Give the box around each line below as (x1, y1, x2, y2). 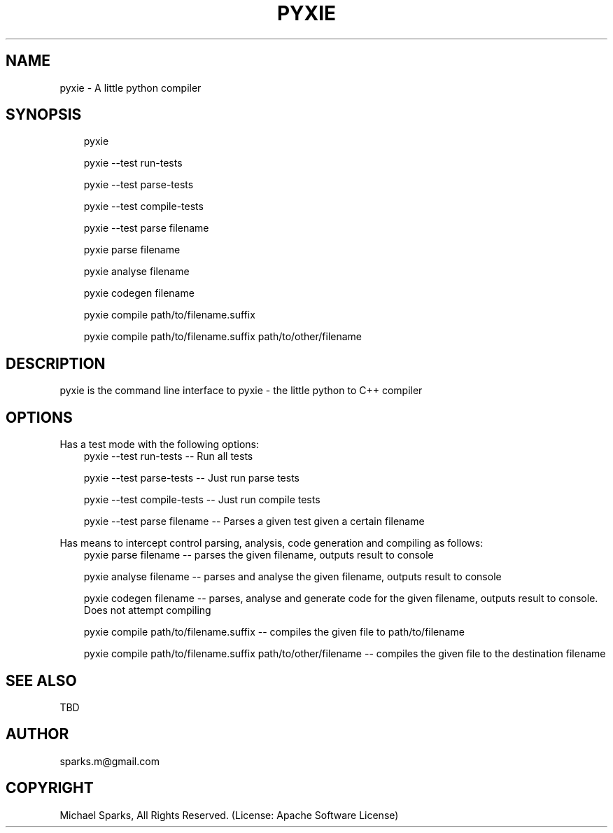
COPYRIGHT (6, 779, 94, 797)
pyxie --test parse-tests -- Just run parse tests (83, 472, 300, 484)
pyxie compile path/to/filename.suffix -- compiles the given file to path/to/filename (83, 626, 465, 638)
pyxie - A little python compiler (59, 81, 202, 94)
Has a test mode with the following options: (59, 438, 259, 451)
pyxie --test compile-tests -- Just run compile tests (83, 493, 320, 506)
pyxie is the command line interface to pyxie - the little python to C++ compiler (59, 384, 423, 397)
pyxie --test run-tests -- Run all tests (83, 450, 253, 463)
